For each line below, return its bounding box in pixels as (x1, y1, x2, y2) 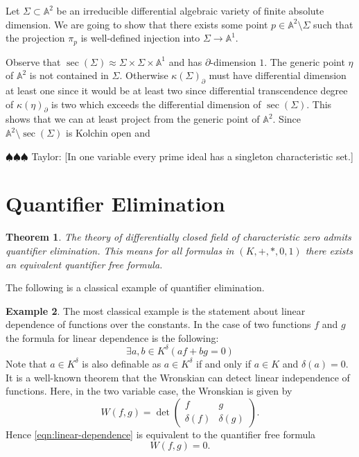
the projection (6, 31, 65, 45)
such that (313, 17, 353, 31)
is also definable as (82, 356, 161, 370)
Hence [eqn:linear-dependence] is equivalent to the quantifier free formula (6, 426, 316, 441)
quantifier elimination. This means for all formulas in (6, 243, 234, 257)
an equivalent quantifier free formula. (6, 257, 163, 271)
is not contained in (29, 68, 109, 83)
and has (168, 54, 202, 69)
